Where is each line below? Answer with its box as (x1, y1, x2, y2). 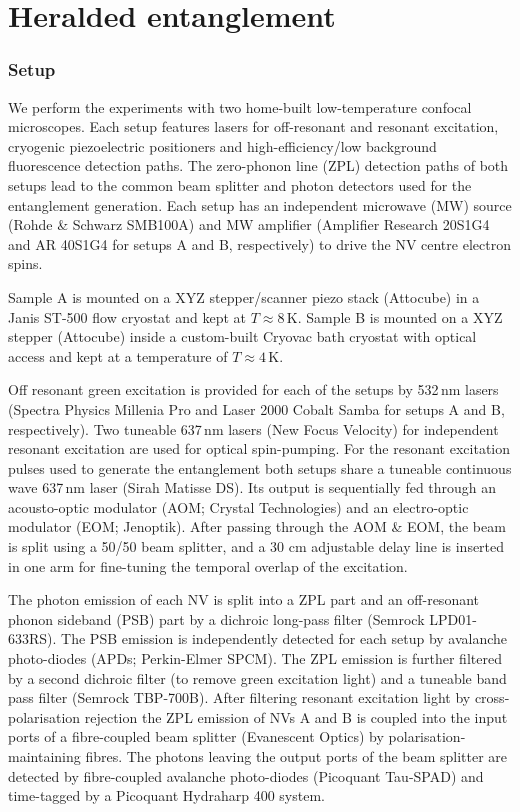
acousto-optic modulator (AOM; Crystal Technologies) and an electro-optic (8, 496, 469, 517)
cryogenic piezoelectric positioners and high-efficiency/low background (8, 135, 437, 156)
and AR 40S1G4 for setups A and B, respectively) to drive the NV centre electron (8, 233, 511, 254)
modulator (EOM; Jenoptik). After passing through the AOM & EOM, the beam (8, 516, 506, 537)
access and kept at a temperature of (8, 345, 228, 366)
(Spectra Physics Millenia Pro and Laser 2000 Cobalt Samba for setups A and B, (8, 398, 505, 419)
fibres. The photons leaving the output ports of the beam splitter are (85, 746, 508, 766)
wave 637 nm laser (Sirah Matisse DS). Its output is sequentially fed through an (8, 477, 497, 498)
